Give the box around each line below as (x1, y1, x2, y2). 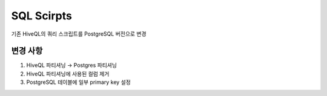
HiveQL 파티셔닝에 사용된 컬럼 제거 (26, 70, 110, 77)
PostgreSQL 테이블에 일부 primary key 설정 (26, 78, 131, 86)
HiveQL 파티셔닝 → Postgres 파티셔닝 (26, 62, 117, 69)
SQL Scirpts (11, 9, 72, 22)
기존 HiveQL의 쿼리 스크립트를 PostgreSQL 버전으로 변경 (11, 30, 147, 37)
